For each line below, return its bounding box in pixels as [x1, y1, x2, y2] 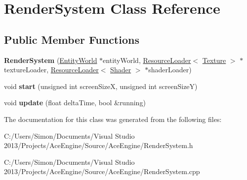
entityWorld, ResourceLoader [103, 55, 191, 65]
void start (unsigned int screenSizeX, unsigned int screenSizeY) [4, 81, 198, 91]
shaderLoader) [148, 64, 192, 75]
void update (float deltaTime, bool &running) [4, 97, 146, 108]
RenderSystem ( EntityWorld [4, 55, 97, 65]
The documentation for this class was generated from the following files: [4, 114, 222, 124]
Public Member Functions [4, 31, 139, 47]
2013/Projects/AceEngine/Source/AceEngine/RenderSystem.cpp [4, 166, 200, 177]
